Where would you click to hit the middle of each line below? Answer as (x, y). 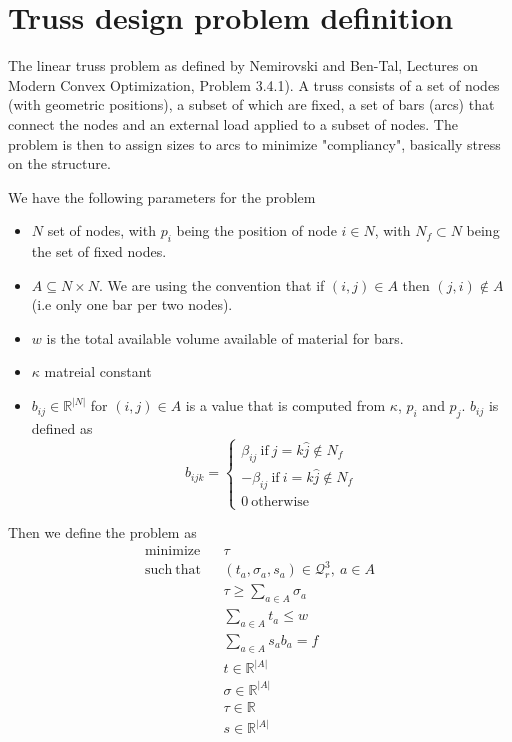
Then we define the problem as (102, 532)
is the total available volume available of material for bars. (225, 337)
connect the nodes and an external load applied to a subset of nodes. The (233, 123)
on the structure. (59, 163)
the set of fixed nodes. (99, 251)
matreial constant (98, 371)
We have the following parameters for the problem (162, 196)
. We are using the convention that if (212, 284)
